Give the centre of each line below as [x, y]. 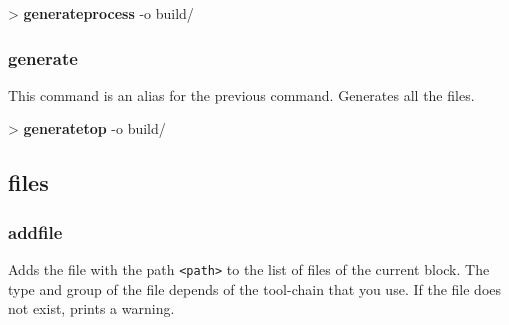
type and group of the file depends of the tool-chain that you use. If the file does [255, 288]
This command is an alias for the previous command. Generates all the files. [241, 94]
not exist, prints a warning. [91, 308]
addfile [35, 231]
